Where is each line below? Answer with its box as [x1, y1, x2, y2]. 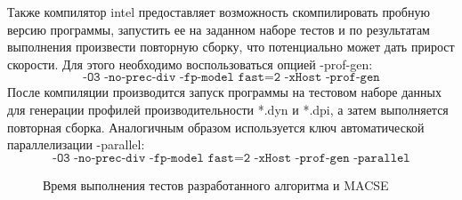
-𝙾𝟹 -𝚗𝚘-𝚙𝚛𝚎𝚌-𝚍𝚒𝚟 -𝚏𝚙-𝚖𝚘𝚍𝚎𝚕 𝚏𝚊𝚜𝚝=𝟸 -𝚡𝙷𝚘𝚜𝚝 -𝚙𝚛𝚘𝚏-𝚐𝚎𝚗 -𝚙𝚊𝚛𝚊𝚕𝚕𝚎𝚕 [53, 151, 410, 164]
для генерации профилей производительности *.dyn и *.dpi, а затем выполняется [7, 100, 449, 118]
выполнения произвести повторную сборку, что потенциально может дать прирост [7, 37, 455, 56]
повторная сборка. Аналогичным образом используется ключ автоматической [7, 117, 425, 136]
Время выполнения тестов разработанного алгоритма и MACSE [43, 175, 389, 194]
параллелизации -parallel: [7, 135, 145, 154]
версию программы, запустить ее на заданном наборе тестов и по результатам [7, 20, 430, 38]
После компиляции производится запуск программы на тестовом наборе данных [7, 83, 442, 101]
